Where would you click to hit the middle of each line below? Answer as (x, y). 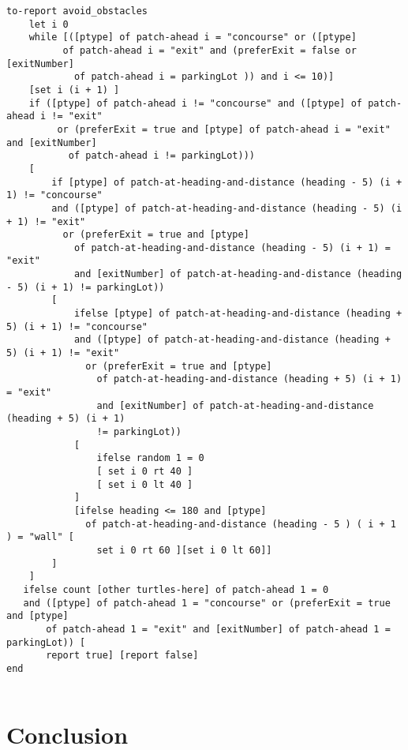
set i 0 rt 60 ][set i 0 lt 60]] (184, 550)
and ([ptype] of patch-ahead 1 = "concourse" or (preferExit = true (207, 603)
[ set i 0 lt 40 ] (145, 484)
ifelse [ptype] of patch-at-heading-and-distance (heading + (238, 314)
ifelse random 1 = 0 (150, 458)
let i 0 (49, 24)
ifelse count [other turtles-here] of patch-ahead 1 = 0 (176, 589)
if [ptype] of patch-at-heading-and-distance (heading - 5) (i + (227, 182)
